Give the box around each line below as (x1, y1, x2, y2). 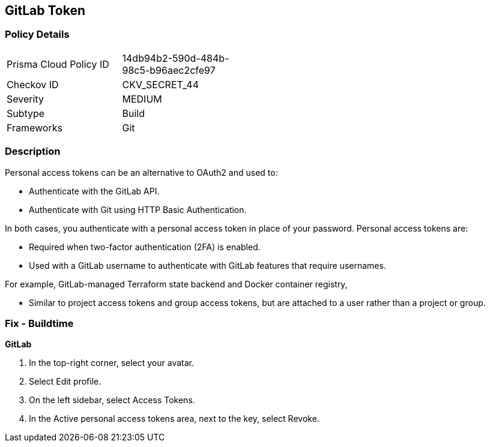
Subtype (7, 107, 45, 119)
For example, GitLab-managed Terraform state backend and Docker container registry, (5, 278, 348, 289)
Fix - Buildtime (5, 317, 74, 329)
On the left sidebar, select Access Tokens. (29, 395, 195, 406)
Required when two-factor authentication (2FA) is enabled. (29, 241, 261, 252)
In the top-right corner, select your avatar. (29, 358, 194, 368)
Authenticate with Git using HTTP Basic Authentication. (29, 204, 247, 215)
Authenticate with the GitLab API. (29, 185, 160, 196)
